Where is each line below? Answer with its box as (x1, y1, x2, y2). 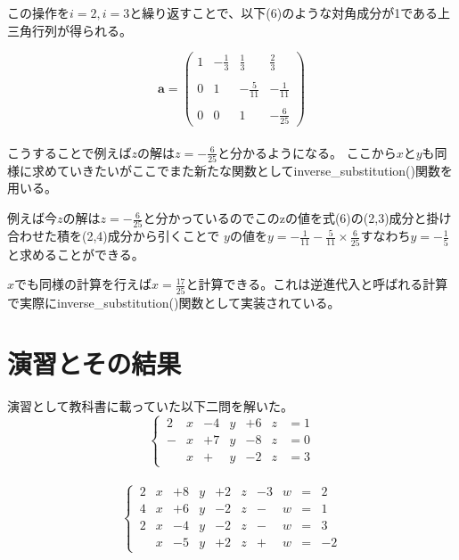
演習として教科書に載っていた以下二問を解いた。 (7, 397, 293, 416)
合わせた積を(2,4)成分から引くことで (7, 226, 220, 245)
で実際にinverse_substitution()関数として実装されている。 (7, 292, 340, 311)
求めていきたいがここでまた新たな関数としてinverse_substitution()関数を (31, 161, 453, 179)
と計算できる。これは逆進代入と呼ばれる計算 (185, 275, 448, 293)
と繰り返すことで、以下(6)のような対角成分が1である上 (129, 4, 451, 21)
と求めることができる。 (7, 244, 144, 263)
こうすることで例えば (7, 143, 132, 161)
